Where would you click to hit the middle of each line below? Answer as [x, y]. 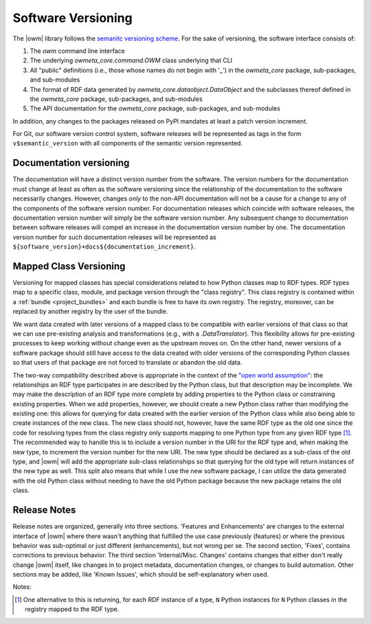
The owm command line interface [77, 51]
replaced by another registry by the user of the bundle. [90, 312]
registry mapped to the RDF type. [72, 609]
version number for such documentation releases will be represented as [114, 237]
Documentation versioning [71, 163]
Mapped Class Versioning [69, 266]
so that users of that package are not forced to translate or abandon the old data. [127, 362]
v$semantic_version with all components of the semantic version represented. [128, 143]
